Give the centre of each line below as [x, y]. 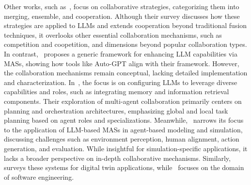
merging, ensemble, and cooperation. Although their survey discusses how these [122, 16]
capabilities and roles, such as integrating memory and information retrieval [117, 92]
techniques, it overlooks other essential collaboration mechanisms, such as [113, 35]
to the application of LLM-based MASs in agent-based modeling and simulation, [123, 129]
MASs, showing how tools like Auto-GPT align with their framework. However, [122, 63]
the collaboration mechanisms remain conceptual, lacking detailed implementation [126, 73]
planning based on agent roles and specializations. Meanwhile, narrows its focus [124, 120]
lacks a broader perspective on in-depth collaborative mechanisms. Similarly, [117, 158]
